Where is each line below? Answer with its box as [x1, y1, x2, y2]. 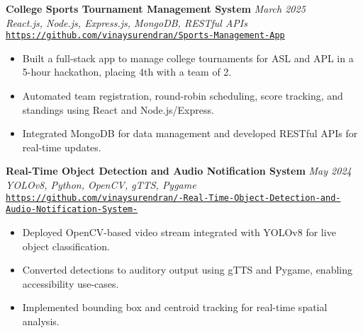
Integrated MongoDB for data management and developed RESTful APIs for [22, 126, 358, 141]
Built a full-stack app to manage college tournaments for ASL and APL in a [22, 50, 354, 65]
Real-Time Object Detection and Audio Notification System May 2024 [6, 163, 352, 178]
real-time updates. [22, 139, 101, 154]
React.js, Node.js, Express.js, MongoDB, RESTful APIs [6, 15, 247, 30]
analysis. [22, 313, 60, 328]
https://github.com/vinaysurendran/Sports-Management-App [6, 30, 285, 41]
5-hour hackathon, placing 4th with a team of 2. [22, 64, 232, 79]
